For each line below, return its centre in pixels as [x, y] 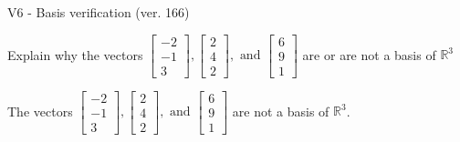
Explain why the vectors [75, 54]
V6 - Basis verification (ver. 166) [99, 12]
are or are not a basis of [369, 54]
